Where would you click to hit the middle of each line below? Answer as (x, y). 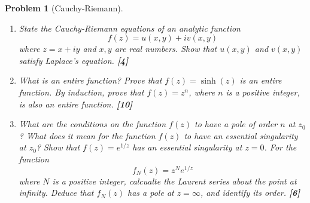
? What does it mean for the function (87, 135)
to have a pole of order (236, 124)
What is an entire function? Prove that (90, 80)
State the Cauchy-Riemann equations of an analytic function (130, 28)
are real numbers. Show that (166, 49)
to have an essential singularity (241, 135)
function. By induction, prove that (81, 92)
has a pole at (151, 193)
